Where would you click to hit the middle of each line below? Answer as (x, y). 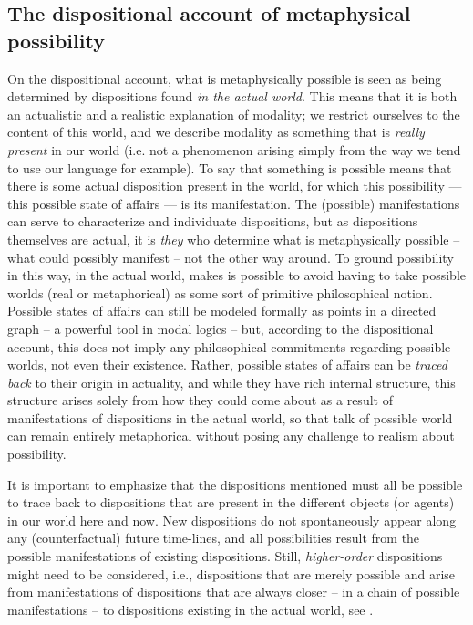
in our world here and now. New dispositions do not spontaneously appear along (232, 520)
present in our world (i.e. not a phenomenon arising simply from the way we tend (234, 149)
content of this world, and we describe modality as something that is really (216, 132)
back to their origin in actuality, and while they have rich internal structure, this (231, 382)
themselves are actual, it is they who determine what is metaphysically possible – (234, 239)
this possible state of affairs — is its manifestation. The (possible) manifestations (234, 203)
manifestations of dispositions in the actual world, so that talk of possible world (230, 417)
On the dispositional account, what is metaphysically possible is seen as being (225, 78)
